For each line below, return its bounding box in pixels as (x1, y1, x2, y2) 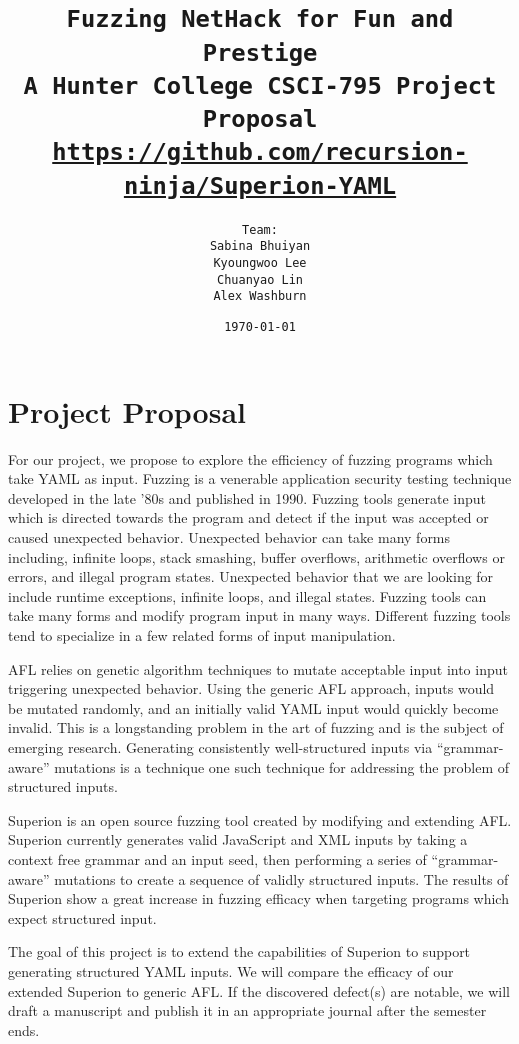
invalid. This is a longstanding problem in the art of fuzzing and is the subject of (8, 717, 504, 738)
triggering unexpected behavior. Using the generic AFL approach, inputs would (8, 678, 495, 699)
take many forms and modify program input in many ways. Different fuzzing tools (8, 605, 511, 626)
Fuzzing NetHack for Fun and (66, 5, 454, 34)
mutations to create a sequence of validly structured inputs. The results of (54, 868, 509, 889)
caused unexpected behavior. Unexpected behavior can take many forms (8, 527, 451, 548)
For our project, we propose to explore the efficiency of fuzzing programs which (8, 448, 493, 469)
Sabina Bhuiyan (209, 239, 311, 254)
